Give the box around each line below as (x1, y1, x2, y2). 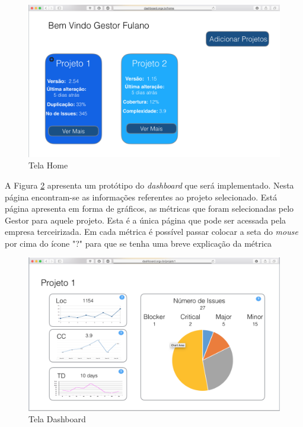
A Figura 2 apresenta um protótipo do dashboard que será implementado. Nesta (5, 179, 294, 191)
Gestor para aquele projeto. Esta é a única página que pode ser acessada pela (5, 213, 286, 226)
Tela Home (28, 159, 68, 171)
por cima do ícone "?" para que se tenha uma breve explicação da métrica (5, 237, 272, 249)
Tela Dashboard (28, 413, 86, 425)
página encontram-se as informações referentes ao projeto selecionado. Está (5, 190, 278, 203)
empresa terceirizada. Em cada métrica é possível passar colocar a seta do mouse (5, 225, 298, 238)
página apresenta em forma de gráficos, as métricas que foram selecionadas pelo (5, 202, 294, 215)
